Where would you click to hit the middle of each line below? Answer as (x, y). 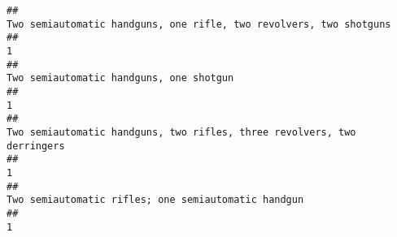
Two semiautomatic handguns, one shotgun (120, 78)
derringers (36, 146)
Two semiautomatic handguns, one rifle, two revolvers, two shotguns (199, 24)
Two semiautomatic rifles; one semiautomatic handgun (155, 200)
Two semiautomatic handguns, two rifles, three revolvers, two (181, 132)
